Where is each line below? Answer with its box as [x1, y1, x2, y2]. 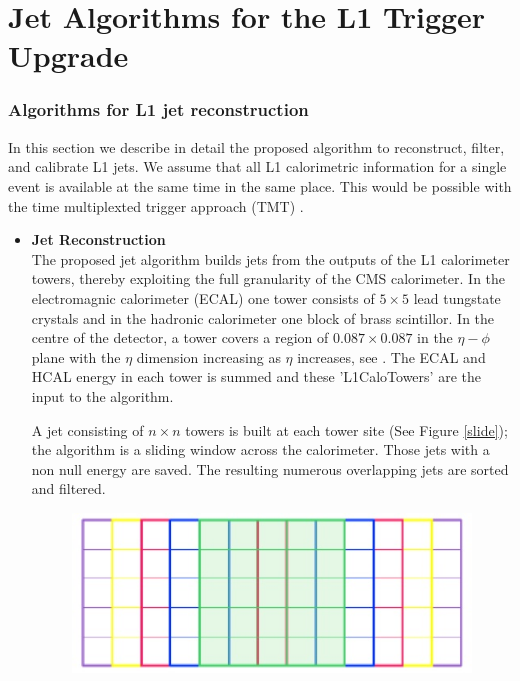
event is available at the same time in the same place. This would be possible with [8, 175, 512, 196]
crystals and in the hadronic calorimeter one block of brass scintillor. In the [31, 307, 495, 328]
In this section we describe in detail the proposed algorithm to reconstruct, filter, [8, 136, 505, 157]
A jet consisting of [31, 419, 144, 440]
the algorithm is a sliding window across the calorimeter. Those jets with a [31, 439, 490, 460]
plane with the [31, 346, 121, 367]
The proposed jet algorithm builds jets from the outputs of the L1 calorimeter [31, 248, 510, 269]
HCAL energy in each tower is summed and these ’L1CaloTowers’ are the [31, 366, 481, 387]
